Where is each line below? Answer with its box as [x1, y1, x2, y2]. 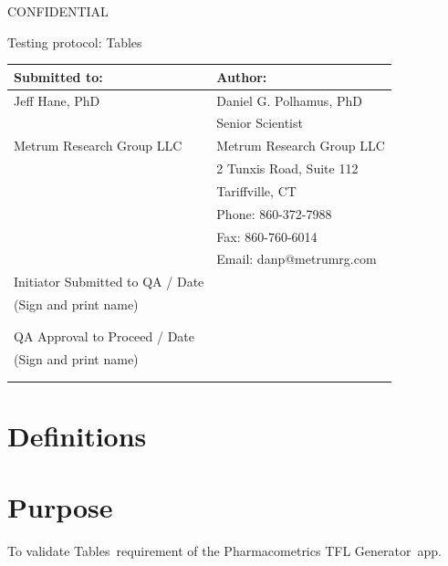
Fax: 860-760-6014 [216, 226, 318, 246]
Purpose [7, 488, 113, 526]
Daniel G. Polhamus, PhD [216, 90, 362, 110]
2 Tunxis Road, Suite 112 [216, 159, 359, 178]
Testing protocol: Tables [7, 32, 142, 51]
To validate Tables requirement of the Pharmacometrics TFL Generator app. [7, 541, 442, 561]
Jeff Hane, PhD [14, 90, 100, 110]
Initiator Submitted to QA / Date [14, 272, 204, 291]
